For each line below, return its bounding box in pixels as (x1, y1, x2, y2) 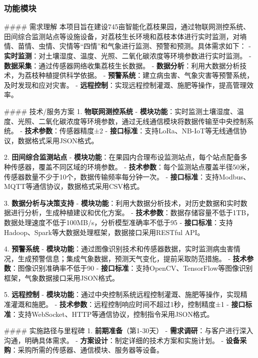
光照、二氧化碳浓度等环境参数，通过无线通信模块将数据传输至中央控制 (17, 116, 247, 126)
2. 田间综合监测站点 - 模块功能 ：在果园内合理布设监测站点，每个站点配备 (4, 152, 241, 162)
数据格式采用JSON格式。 (17, 135, 99, 145)
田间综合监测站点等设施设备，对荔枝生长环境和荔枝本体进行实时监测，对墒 (4, 31, 247, 41)
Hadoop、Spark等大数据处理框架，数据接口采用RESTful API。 (4, 227, 205, 237)
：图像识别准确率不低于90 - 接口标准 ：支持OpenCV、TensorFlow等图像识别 (11, 263, 253, 273)
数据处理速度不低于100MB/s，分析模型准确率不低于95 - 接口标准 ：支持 (4, 217, 233, 227)
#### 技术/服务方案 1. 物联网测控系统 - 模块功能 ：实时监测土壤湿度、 (4, 106, 237, 116)
